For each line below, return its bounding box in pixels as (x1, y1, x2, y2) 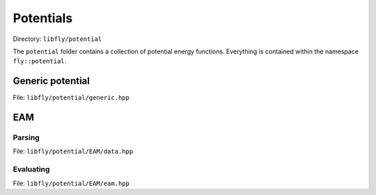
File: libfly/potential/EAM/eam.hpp (13, 179, 130, 187)
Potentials (13, 10, 73, 26)
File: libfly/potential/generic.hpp (13, 94, 130, 102)
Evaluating (13, 164, 50, 174)
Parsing (13, 133, 40, 142)
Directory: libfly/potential (13, 35, 102, 43)
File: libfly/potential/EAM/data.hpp (13, 147, 134, 155)
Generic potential (13, 75, 90, 87)
